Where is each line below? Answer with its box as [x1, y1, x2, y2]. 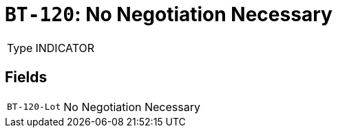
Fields [5, 69, 47, 86]
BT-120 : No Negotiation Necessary [5, 3, 332, 26]
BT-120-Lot [7, 101, 61, 112]
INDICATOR [35, 40, 95, 55]
